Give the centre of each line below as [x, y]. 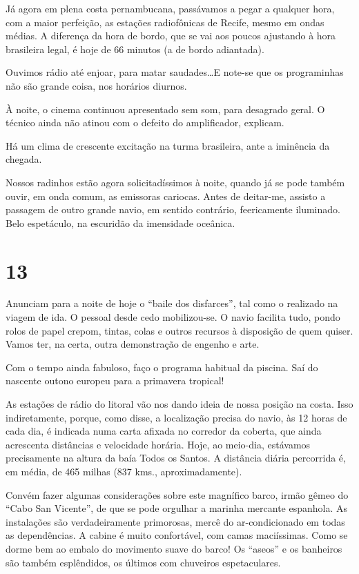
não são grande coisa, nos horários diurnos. [96, 85]
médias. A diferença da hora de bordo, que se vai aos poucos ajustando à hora [171, 36]
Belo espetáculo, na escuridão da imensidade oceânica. [120, 222]
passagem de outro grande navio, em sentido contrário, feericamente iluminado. [173, 209]
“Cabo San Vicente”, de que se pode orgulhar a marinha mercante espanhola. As [177, 508]
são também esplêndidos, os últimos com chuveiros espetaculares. [143, 562]
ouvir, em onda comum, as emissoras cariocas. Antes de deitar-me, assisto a [166, 196]
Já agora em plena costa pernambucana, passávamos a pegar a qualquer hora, [170, 8]
